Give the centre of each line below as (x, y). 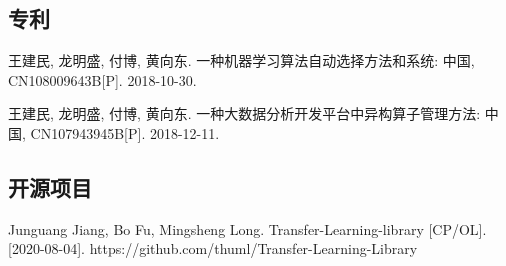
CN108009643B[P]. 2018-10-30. (102, 79)
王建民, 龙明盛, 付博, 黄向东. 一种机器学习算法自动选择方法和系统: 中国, (241, 60)
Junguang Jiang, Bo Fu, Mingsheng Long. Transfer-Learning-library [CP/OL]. (247, 228)
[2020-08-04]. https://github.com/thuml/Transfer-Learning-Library (213, 248)
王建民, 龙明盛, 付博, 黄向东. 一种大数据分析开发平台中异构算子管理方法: (244, 113)
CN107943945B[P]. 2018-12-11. (125, 132)
